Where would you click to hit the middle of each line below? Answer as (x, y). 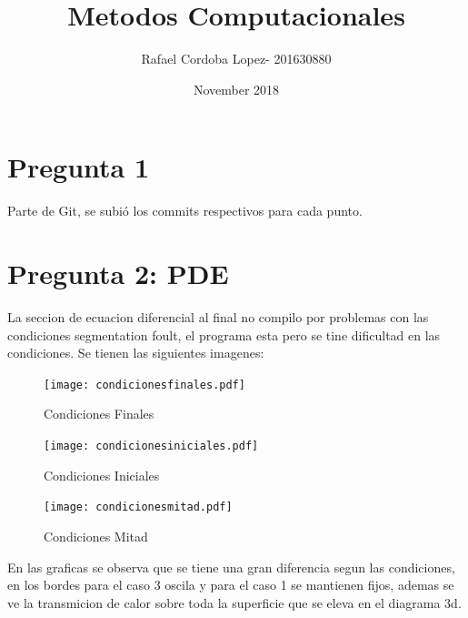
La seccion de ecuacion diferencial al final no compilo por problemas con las (218, 316)
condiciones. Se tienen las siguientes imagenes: (136, 353)
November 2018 (236, 89)
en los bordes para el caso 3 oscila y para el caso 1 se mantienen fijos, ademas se (231, 585)
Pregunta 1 (79, 167)
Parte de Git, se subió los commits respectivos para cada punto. (185, 211)
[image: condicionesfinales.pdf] (144, 385)
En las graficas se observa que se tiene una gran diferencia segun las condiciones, (231, 567)
